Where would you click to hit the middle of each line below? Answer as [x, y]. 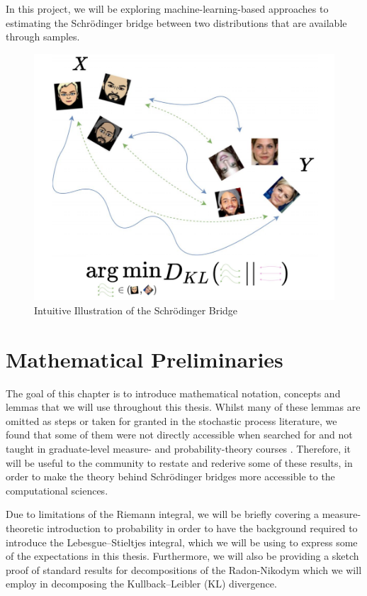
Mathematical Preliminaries [145, 359]
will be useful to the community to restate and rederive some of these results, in [179, 462]
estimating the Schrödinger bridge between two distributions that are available [176, 22]
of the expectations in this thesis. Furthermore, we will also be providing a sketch [182, 556]
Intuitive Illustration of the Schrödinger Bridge [136, 310]
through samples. [43, 37]
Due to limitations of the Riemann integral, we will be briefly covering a [162, 514]
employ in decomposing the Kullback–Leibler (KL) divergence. [141, 584]
